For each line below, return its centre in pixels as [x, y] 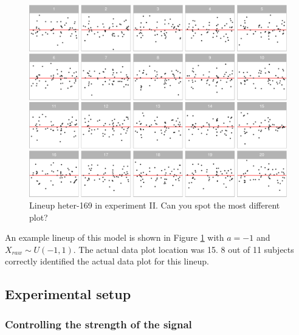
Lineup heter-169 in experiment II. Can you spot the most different [155, 205]
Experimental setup [68, 294]
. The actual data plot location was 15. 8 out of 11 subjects [184, 249]
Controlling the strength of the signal [98, 324]
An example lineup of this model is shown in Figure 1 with [115, 237]
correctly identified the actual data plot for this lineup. [107, 261]
